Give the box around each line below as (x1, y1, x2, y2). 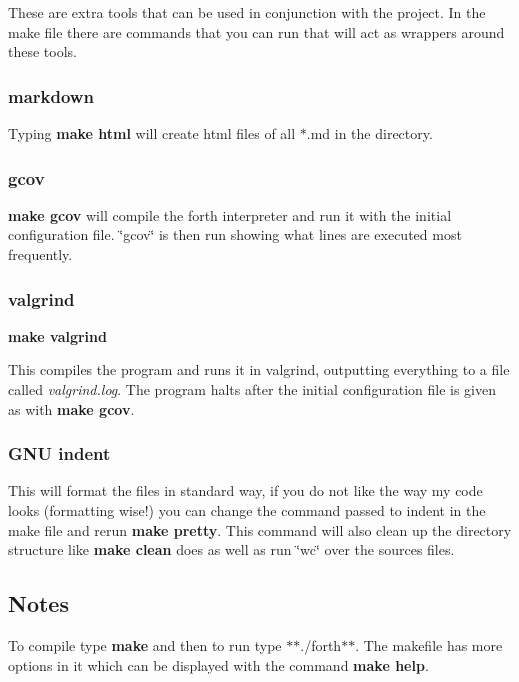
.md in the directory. (306, 123, 433, 143)
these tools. (8, 41, 77, 62)
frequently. (8, 244, 73, 264)
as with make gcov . (8, 398, 135, 419)
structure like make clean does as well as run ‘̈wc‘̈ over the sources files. (8, 539, 455, 560)
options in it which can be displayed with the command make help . (8, 654, 429, 675)
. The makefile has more (355, 634, 503, 655)
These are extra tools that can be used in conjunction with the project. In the (8, 2, 486, 22)
